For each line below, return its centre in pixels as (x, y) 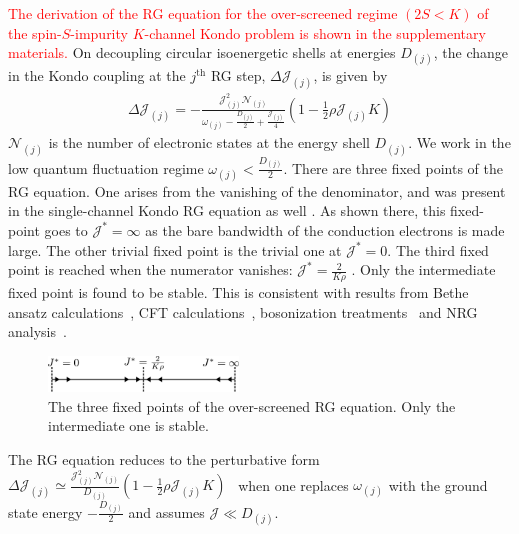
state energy (45, 511)
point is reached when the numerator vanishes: (150, 269)
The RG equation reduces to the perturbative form (164, 459)
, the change (471, 52)
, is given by (350, 75)
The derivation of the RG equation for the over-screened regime (203, 13)
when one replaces (293, 484)
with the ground (438, 484)
